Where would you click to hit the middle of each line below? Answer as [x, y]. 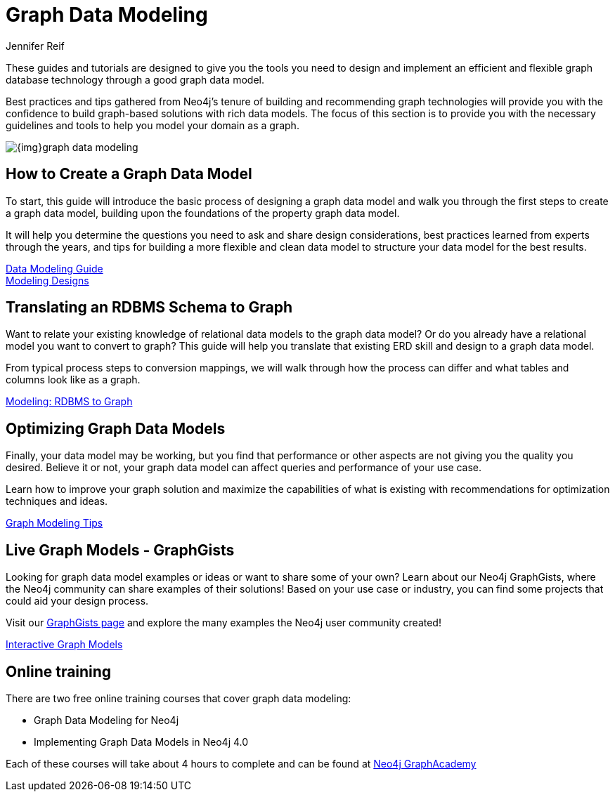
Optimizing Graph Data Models [116, 428]
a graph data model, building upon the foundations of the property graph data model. [203, 213]
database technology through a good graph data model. [135, 79]
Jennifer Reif [35, 46]
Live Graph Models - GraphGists [120, 550]
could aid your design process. [77, 601]
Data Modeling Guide [54, 268]
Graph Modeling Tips [54, 523]
